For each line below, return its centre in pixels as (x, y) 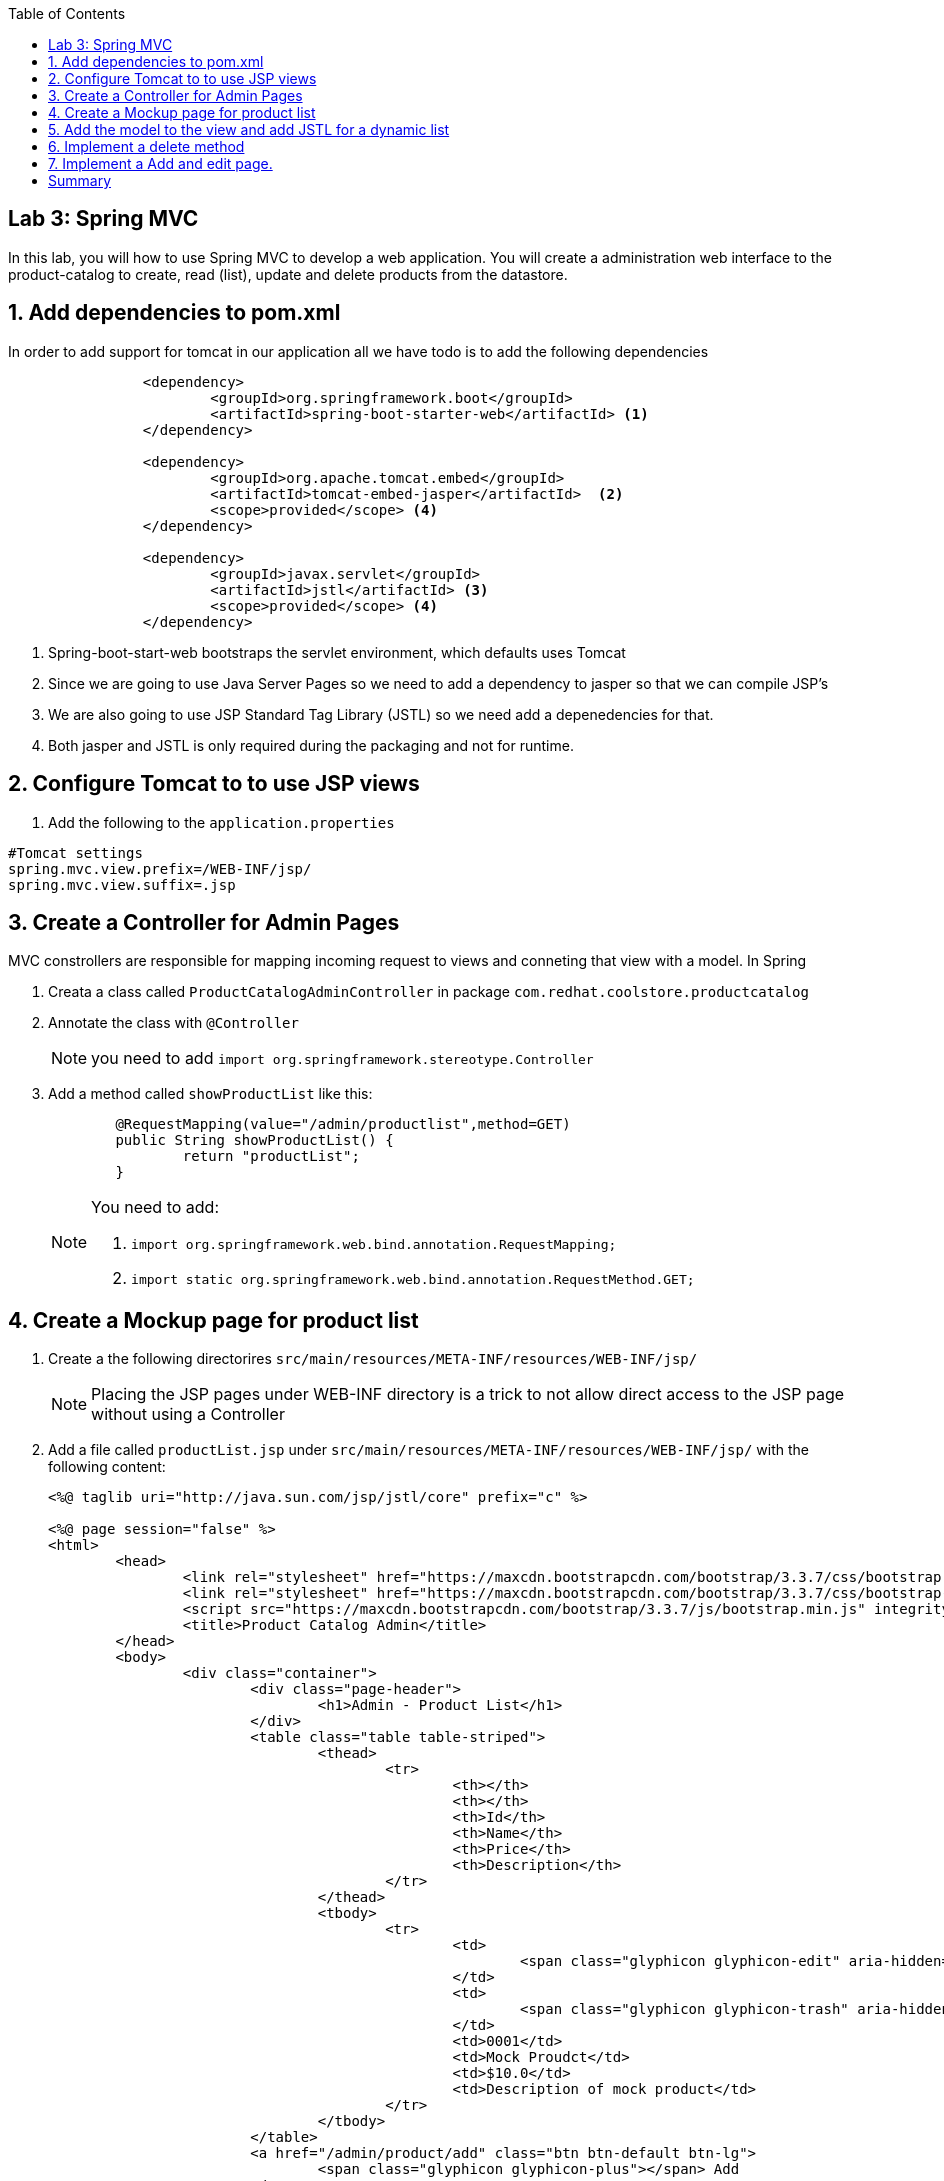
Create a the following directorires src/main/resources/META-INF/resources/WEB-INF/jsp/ (373, 1359)
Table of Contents (67, 13)
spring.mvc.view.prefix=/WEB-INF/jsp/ (160, 868)
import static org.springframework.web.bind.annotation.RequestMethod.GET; (413, 1280)
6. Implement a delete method (146, 146)
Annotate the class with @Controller (173, 1023)
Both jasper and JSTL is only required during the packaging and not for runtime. (311, 745)
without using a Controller (188, 1414)
